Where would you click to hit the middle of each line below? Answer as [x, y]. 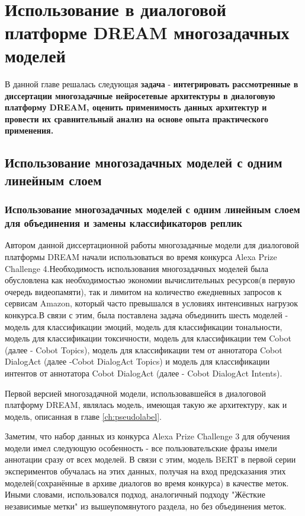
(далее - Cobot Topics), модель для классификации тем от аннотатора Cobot [144, 349]
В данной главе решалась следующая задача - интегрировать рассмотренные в [152, 84]
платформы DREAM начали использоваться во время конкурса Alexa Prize [141, 256]
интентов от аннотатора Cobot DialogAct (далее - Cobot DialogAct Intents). [144, 373]
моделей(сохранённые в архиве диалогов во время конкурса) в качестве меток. [147, 482]
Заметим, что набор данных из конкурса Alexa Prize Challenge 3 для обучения [147, 436]
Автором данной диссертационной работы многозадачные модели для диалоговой [152, 245]
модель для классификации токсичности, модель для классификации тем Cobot [148, 338]
